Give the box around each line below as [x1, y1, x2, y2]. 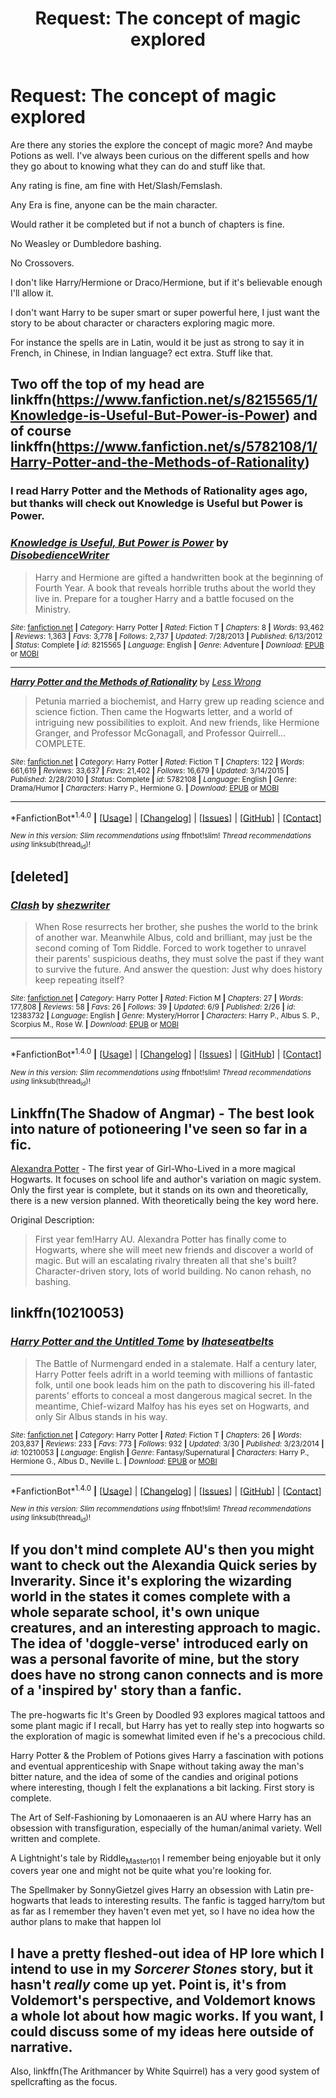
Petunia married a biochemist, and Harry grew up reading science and [34, 695, 325, 707]
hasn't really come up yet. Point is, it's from [10, 1976, 287, 1993]
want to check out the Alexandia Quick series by [10, 1557, 318, 1574]
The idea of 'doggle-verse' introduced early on [10, 1635, 309, 1652]
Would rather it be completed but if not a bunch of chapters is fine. [10, 218, 285, 230]
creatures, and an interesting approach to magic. [10, 1620, 321, 1637]
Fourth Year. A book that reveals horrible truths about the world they [34, 582, 317, 594]
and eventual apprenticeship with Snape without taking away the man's [10, 1760, 305, 1772]
